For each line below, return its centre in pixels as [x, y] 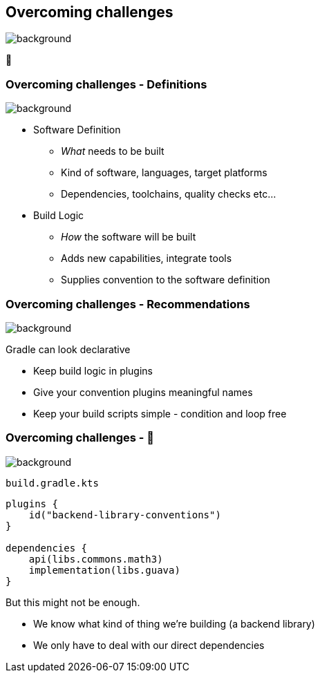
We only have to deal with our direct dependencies [149, 645]
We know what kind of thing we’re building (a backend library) [174, 623]
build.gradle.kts [52, 483]
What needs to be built [113, 151]
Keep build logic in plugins [93, 370]
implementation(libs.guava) [104, 570]
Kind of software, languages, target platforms [164, 173]
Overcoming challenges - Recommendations [128, 304]
